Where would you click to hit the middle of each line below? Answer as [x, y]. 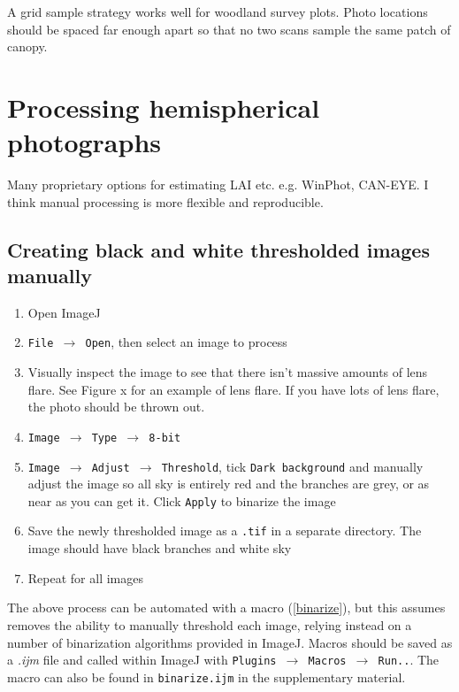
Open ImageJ [64, 312]
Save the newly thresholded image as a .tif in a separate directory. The [225, 531]
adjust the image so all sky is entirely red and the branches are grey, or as [229, 484]
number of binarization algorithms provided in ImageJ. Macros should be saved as [230, 642]
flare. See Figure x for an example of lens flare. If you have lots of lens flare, [233, 389]
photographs [84, 142]
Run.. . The [409, 660]
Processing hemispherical [164, 107]
